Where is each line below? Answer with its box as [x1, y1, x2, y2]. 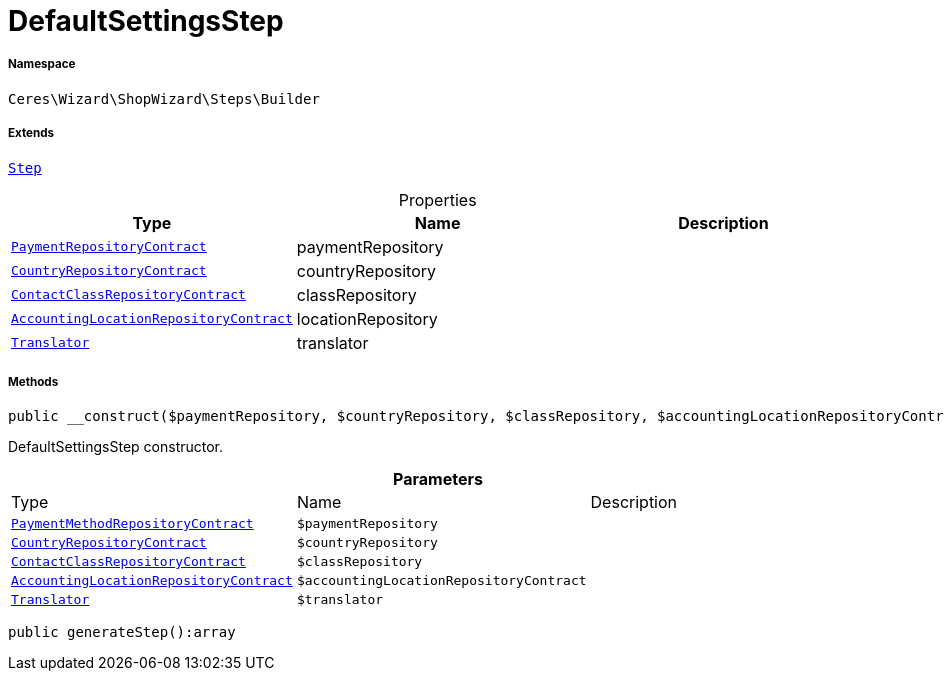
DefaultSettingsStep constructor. [8, 438, 224, 456]
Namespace [8, 57, 76, 72]
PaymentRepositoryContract [11, 239, 207, 255]
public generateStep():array [8, 624, 236, 641]
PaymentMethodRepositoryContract [11, 516, 254, 532]
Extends [8, 126, 55, 141]
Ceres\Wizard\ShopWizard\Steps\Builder [8, 90, 320, 107]
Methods [8, 374, 59, 389]
